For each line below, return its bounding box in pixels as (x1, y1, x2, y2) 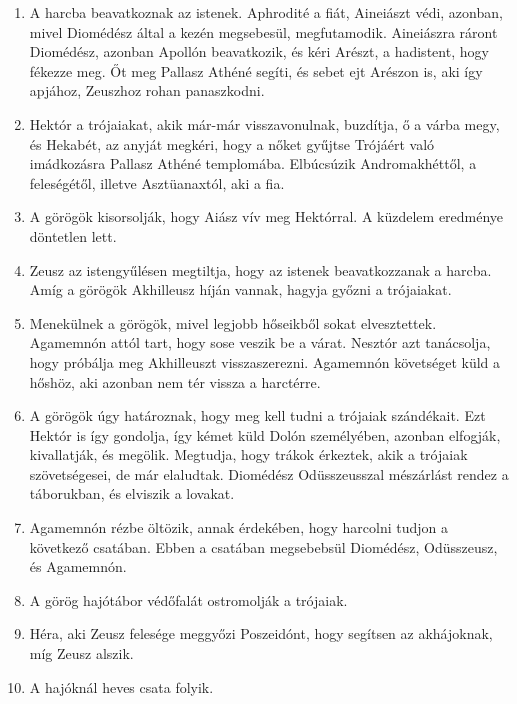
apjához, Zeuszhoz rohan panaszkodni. (29, 80, 265, 101)
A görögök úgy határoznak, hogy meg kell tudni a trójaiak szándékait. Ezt (29, 405, 486, 426)
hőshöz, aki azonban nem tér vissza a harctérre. (29, 371, 321, 392)
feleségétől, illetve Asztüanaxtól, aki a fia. (29, 172, 285, 193)
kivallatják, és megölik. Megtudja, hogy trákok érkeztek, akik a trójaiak (29, 444, 468, 465)
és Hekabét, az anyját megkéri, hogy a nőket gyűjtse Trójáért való (29, 133, 435, 154)
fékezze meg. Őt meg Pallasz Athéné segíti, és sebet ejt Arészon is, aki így (29, 60, 483, 81)
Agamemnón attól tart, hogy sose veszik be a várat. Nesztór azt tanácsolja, (29, 332, 491, 353)
